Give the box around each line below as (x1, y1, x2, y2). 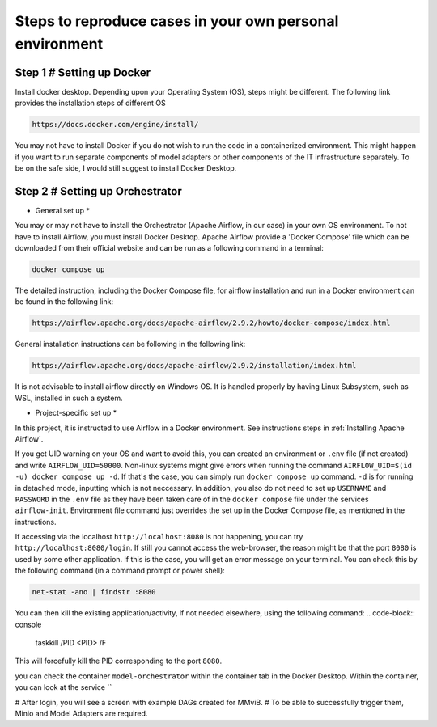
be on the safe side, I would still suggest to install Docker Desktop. (15, 163, 237, 173)
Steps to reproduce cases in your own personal (15, 12, 339, 30)
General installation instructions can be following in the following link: (15, 340, 246, 349)
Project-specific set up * (35, 408, 117, 418)
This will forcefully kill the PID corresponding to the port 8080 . (15, 656, 223, 666)
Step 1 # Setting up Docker (15, 66, 151, 79)
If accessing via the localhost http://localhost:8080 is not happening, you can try (15, 532, 303, 542)
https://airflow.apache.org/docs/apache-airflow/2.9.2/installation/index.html (32, 361, 357, 370)
